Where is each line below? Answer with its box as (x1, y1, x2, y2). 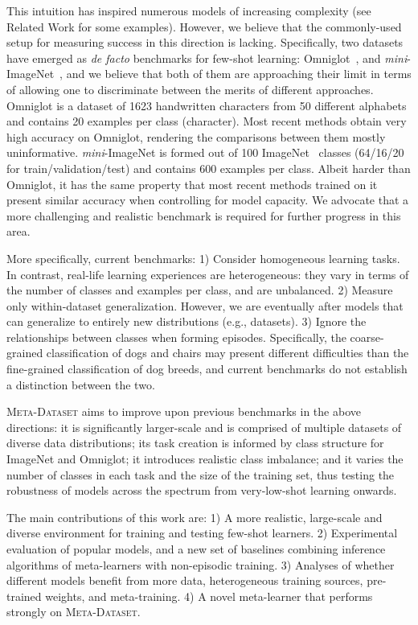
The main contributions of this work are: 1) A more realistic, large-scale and (6, 508, 383, 525)
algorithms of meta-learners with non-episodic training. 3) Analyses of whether (6, 556, 395, 573)
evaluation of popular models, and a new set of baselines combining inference (6, 541, 386, 557)
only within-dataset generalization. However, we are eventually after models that (6, 297, 404, 314)
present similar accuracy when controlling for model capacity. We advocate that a (6, 191, 409, 208)
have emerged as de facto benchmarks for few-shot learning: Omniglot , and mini (6, 49, 408, 66)
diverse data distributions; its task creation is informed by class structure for (6, 434, 384, 451)
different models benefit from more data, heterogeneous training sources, (6, 572, 363, 589)
